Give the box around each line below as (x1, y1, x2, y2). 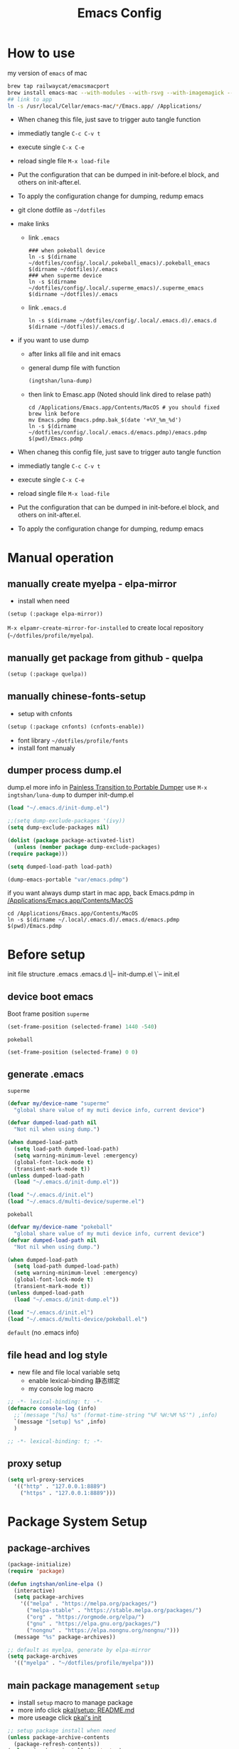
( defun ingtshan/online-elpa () (7, 1580, 103, 1588)
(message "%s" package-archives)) (14, 1633, 116, 1641)
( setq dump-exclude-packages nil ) (7, 824, 110, 832)
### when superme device (28, 272, 102, 280)
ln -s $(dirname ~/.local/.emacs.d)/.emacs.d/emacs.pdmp (7, 917, 180, 924)
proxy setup (7, 1457, 62, 1469)
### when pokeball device (28, 248, 105, 255)
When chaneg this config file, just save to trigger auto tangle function (17, 448, 221, 457)
